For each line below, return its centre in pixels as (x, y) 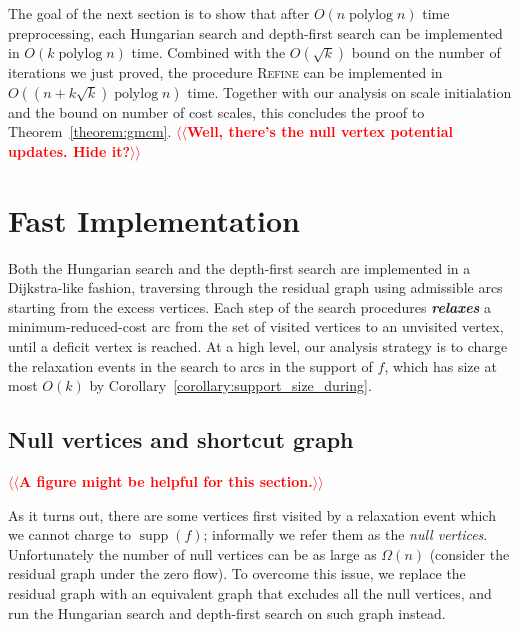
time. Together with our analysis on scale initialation (349, 91)
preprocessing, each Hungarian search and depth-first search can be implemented (255, 32)
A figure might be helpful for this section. (165, 481)
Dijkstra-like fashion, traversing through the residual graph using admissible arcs (255, 287)
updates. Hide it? (69, 150)
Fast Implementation (154, 219)
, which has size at (440, 365)
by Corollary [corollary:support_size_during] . (230, 385)
